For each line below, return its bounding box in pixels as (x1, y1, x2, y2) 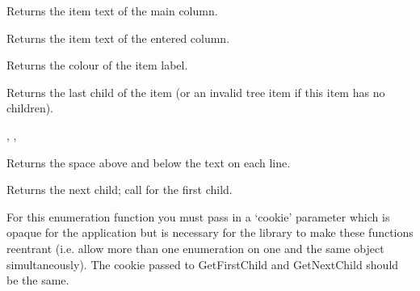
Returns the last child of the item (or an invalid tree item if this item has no (6, 83, 385, 100)
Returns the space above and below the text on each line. (6, 154, 291, 171)
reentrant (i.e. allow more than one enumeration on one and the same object (6, 239, 384, 256)
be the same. (6, 272, 69, 289)
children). (6, 99, 54, 116)
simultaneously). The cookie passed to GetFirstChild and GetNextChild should (6, 255, 399, 272)
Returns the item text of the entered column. (6, 29, 230, 46)
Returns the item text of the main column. (6, 2, 218, 19)
